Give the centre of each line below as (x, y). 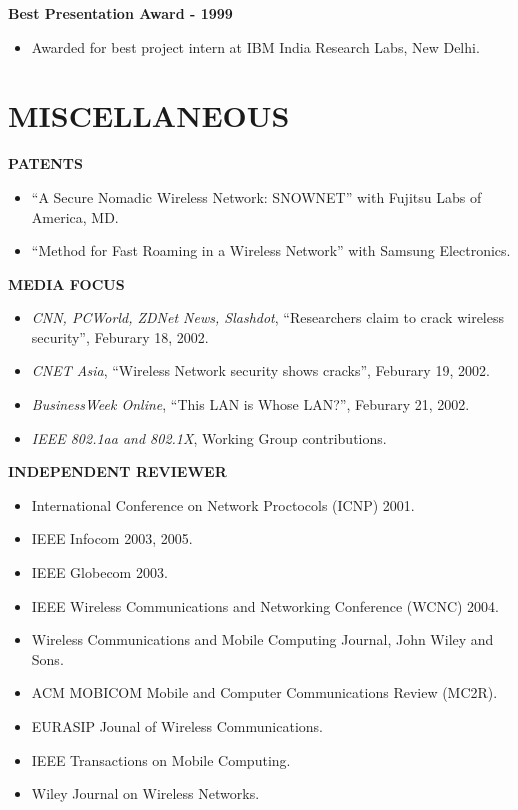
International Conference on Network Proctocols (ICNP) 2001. (223, 504)
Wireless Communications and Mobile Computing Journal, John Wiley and (262, 639)
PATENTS (46, 163)
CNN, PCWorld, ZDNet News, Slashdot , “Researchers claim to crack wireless (267, 317)
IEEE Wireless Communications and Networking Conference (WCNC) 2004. (265, 605)
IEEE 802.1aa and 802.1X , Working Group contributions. (209, 437)
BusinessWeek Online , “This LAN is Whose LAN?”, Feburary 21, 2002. (250, 404)
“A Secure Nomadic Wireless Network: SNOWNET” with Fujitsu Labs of (256, 196)
